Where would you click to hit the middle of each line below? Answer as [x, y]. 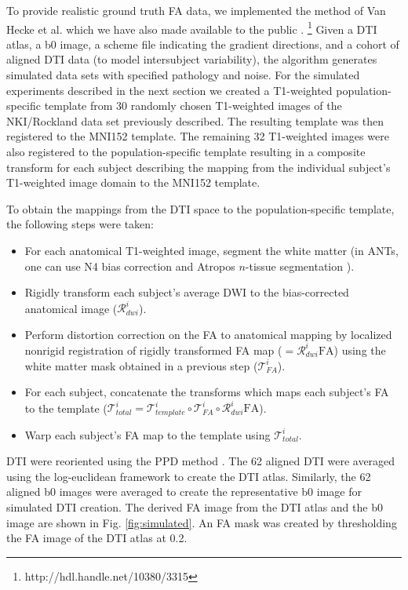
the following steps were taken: [80, 224]
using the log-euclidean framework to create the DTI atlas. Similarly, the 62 [189, 476]
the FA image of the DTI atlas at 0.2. [97, 538]
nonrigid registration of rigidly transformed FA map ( [153, 350]
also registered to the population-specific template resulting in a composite [186, 151]
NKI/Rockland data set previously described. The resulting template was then [195, 120]
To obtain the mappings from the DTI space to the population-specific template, [200, 208]
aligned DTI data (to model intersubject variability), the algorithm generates [192, 59]
